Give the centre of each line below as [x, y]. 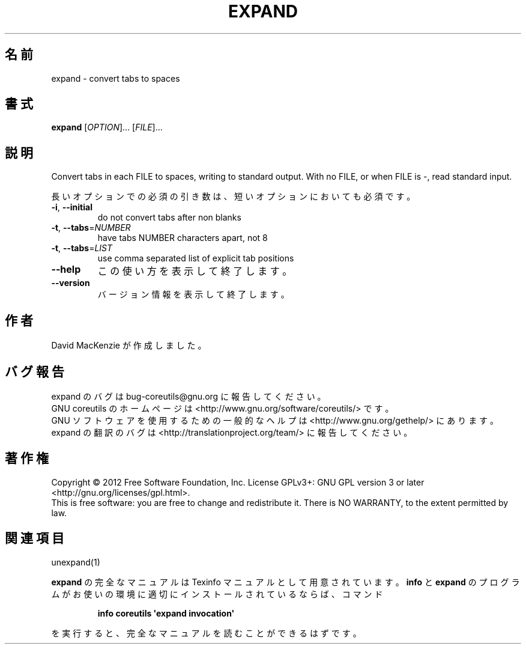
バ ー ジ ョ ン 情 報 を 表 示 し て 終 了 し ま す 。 [193, 294]
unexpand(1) [76, 562]
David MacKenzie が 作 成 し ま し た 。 [129, 346]
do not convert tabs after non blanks [169, 218]
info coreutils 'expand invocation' [166, 613]
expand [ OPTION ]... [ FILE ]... [107, 127]
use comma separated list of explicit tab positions [196, 258]
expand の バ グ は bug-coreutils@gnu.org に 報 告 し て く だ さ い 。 [189, 396]
